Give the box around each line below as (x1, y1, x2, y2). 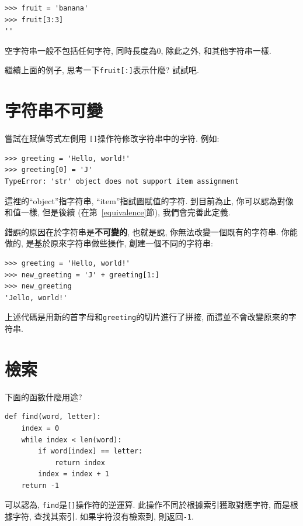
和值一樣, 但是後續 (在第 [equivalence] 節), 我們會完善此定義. (5, 206, 231, 218)
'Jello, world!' (5, 293, 68, 302)
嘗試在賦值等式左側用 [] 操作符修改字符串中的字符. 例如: (5, 132, 220, 145)
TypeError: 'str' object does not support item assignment (5, 177, 239, 185)
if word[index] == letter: (38, 447, 143, 456)
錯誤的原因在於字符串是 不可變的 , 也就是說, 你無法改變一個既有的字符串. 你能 (5, 225, 298, 238)
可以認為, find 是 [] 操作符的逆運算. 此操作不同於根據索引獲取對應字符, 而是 (5, 499, 290, 511)
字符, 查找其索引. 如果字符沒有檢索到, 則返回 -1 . (12, 510, 194, 522)
